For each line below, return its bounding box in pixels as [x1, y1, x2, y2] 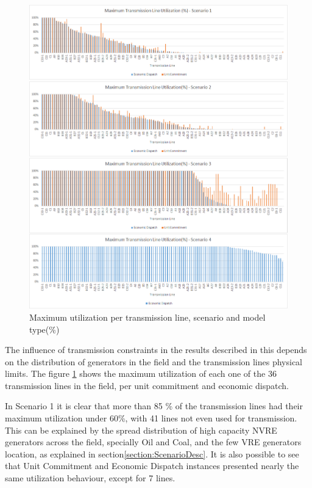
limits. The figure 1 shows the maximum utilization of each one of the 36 [5, 367, 277, 380]
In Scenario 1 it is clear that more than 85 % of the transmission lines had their [5, 399, 303, 412]
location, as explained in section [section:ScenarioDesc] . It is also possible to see [5, 447, 299, 460]
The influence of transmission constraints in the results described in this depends [5, 343, 307, 356]
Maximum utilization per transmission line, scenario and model [29, 310, 266, 323]
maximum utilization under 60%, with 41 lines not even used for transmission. [5, 412, 297, 424]
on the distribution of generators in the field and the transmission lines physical [5, 355, 303, 368]
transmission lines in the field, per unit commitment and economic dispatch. [5, 379, 289, 391]
